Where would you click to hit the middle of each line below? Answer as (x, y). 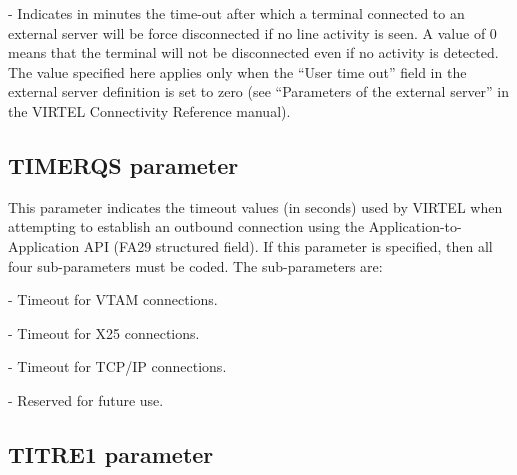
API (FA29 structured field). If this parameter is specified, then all (288, 245)
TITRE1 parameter (111, 453)
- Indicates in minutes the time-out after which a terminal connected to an (236, 13)
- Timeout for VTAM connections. (113, 299)
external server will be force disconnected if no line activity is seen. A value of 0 (252, 32)
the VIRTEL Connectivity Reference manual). (149, 110)
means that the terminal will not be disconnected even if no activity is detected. (253, 52)
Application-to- (415, 226)
